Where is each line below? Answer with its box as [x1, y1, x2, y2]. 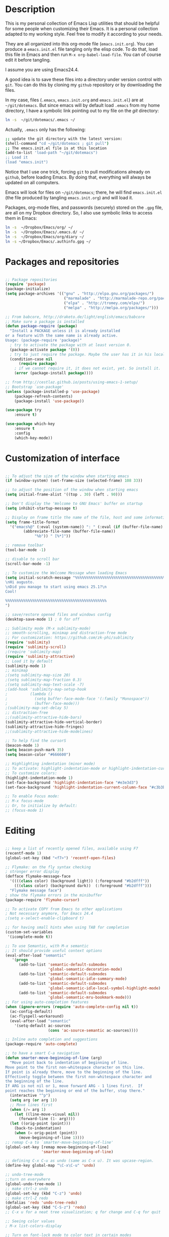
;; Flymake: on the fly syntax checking [5, 864, 92, 870]
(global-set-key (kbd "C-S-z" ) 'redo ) [5, 1205, 87, 1210]
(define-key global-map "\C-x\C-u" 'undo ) [5, 1163, 96, 1168]
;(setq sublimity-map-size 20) [5, 672, 71, 678]
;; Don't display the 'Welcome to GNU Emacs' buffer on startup [5, 501, 143, 507]
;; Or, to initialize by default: [5, 803, 78, 808]
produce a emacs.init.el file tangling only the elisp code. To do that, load [5, 46, 158, 52]
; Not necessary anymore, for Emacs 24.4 [5, 911, 94, 916]
